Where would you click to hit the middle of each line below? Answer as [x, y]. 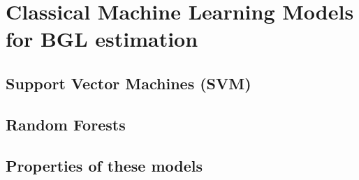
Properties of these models [104, 165]
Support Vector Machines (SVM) [129, 83]
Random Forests [66, 124]
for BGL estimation [102, 39]
